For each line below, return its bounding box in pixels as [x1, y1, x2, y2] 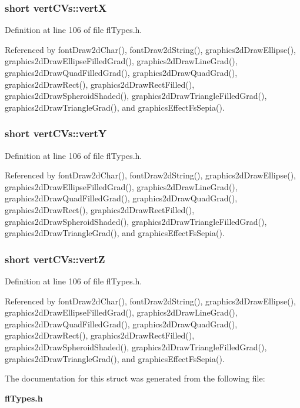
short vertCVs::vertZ [5, 251, 105, 266]
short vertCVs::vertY [5, 126, 107, 141]
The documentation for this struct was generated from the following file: [5, 372, 265, 384]
